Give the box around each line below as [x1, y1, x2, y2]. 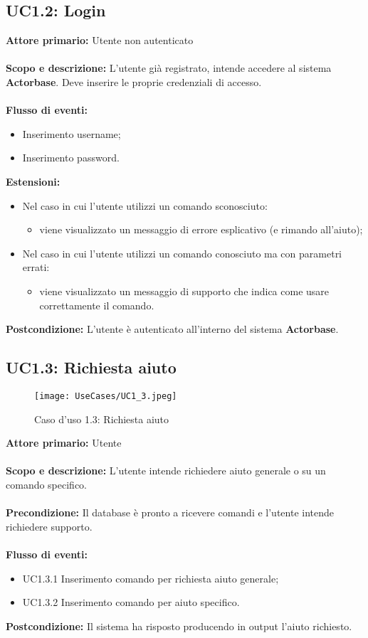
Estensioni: [6, 174, 61, 188]
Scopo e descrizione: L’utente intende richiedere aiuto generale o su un [6, 463, 326, 478]
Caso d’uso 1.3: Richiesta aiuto [34, 411, 169, 426]
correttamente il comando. [39, 297, 154, 312]
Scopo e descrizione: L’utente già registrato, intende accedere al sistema [6, 60, 332, 75]
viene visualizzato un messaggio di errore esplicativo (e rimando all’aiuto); [39, 222, 363, 237]
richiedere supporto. [6, 519, 93, 533]
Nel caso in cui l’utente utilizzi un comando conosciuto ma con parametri [22, 245, 342, 260]
